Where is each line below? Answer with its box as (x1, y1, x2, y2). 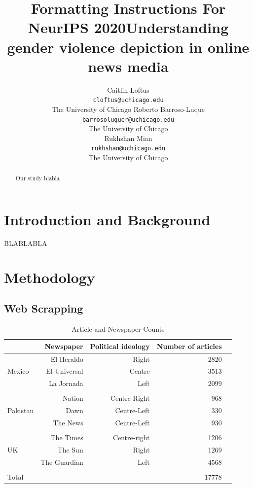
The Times (50, 432, 83, 443)
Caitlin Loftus (107, 84, 149, 95)
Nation (63, 393, 83, 403)
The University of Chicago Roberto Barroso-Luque (51, 104, 205, 114)
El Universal (46, 366, 83, 376)
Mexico (7, 366, 29, 376)
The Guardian (40, 456, 83, 467)
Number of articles (156, 341, 222, 351)
